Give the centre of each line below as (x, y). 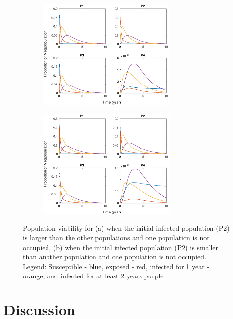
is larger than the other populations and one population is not (116, 237)
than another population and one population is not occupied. (115, 257)
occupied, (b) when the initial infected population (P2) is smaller (121, 247)
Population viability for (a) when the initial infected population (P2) (126, 228)
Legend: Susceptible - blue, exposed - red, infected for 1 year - (116, 266)
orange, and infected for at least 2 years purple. (94, 276)
